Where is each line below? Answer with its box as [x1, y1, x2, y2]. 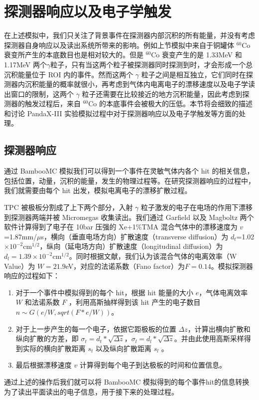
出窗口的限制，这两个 [4, 88, 74, 99]
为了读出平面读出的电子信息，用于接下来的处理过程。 [4, 386, 178, 397]
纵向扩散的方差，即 [15, 333, 79, 344]
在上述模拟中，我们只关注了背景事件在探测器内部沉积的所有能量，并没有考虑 [4, 30, 255, 40]
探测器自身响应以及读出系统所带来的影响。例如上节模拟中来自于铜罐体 [4, 39, 234, 50]
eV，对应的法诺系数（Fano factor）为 [65, 260, 185, 271]
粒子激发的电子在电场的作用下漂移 [141, 202, 253, 212]
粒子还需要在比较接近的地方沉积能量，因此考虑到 [82, 88, 243, 99]
